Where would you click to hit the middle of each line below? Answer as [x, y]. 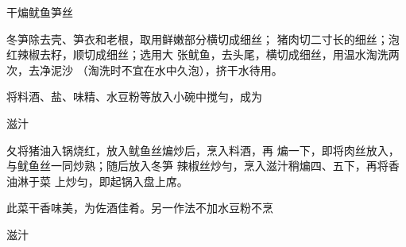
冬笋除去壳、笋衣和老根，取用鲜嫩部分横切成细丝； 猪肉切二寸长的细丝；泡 [203, 39]
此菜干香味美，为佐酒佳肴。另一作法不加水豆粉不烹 [140, 208]
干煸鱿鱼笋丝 [40, 12]
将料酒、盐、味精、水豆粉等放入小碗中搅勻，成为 [134, 96]
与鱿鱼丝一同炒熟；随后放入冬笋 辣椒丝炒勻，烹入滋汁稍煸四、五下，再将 [197, 166]
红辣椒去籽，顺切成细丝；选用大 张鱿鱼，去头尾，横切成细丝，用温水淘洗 [197, 54]
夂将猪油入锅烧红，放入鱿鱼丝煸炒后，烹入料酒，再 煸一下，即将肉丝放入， [203, 150]
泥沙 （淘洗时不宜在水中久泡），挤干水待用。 [166, 69]
